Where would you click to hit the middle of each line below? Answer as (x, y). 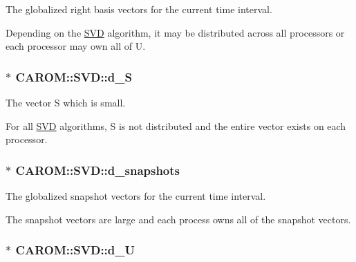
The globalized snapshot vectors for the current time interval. (136, 196)
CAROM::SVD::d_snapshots (98, 170)
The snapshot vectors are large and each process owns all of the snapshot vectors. (178, 219)
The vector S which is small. (66, 102)
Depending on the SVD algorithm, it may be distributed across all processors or (175, 32)
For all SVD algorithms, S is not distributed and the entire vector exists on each (176, 125)
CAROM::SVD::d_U (75, 250)
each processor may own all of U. (76, 46)
